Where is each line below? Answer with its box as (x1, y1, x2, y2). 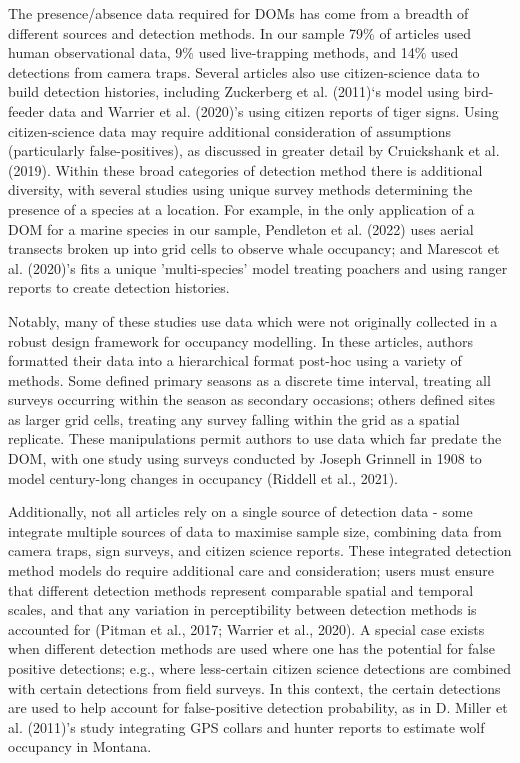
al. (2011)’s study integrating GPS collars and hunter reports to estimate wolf (8, 716, 485, 737)
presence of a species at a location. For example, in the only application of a (8, 198, 475, 219)
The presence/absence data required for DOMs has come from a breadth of (8, 3, 469, 23)
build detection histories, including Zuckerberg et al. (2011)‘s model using (8, 81, 460, 102)
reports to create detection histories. (8, 277, 230, 298)
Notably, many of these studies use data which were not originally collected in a (8, 310, 498, 331)
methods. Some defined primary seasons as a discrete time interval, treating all (8, 369, 491, 390)
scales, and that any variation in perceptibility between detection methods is (8, 599, 477, 620)
